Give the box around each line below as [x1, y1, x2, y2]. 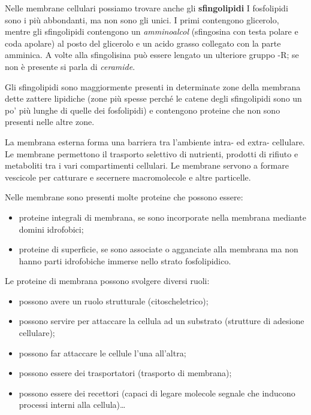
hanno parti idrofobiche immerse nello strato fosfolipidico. [19, 254, 231, 267]
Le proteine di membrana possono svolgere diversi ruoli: [5, 274, 210, 287]
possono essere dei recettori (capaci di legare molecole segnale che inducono [19, 386, 295, 399]
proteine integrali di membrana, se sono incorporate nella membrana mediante [19, 210, 306, 223]
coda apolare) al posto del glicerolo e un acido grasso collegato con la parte [5, 36, 281, 49]
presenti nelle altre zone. [5, 115, 95, 128]
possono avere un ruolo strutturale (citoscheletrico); [19, 294, 209, 307]
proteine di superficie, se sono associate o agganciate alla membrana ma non [19, 243, 298, 255]
